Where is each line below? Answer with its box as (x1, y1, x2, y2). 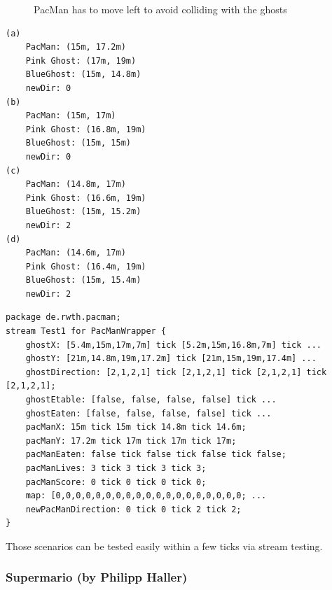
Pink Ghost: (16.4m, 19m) (25, 261, 146, 272)
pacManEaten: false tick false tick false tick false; (25, 449, 286, 460)
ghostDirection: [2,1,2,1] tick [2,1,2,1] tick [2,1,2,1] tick (25, 367, 327, 377)
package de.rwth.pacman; (6, 312, 121, 323)
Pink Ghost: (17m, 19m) (25, 55, 137, 66)
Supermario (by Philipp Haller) (6, 568, 188, 586)
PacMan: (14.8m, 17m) (25, 179, 126, 190)
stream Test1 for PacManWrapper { (6, 326, 167, 337)
